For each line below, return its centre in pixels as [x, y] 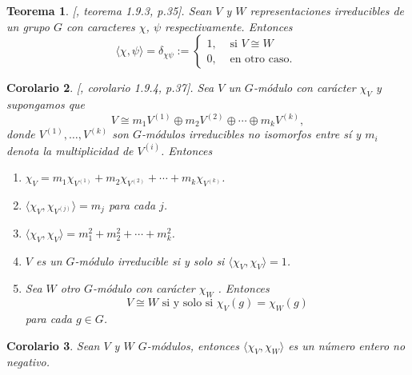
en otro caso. [261, 59]
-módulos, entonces [193, 345]
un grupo [28, 26]
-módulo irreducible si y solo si [150, 260]
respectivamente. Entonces [229, 26]
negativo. [28, 362]
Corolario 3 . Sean [53, 345]
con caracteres [100, 26]
